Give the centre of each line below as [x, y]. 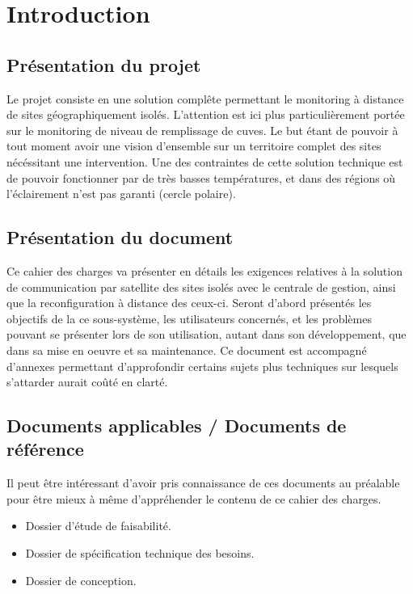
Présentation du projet [104, 64]
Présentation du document [120, 237]
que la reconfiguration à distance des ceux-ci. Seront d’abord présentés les [189, 303]
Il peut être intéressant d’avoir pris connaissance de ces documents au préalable [203, 483]
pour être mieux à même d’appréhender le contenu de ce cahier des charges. [194, 498]
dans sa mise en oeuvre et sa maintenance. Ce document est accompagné [187, 350]
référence [45, 449]
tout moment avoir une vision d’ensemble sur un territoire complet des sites [194, 146]
